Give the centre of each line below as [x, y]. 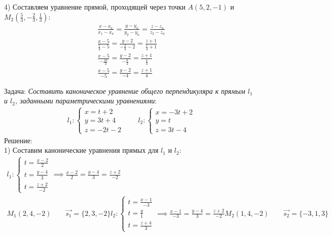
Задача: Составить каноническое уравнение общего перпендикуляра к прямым [125, 91]
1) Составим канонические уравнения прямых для [81, 150]
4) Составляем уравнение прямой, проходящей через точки [95, 7]
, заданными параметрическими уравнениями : [86, 101]
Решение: [18, 140]
